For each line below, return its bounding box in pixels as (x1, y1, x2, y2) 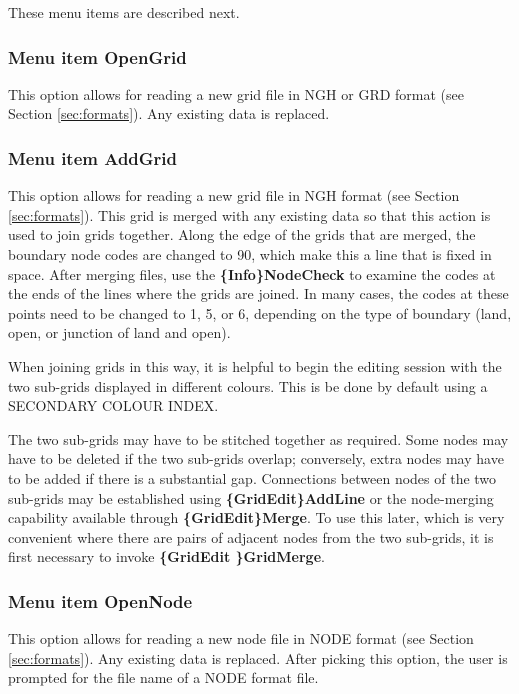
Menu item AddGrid (8, 145, 178, 170)
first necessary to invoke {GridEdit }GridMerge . (8, 546, 325, 567)
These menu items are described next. (8, 2, 240, 22)
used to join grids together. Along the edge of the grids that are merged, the (8, 224, 476, 245)
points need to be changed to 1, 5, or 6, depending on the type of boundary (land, (8, 302, 512, 323)
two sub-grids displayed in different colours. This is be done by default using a (8, 375, 488, 396)
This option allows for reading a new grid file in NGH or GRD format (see (8, 83, 465, 104)
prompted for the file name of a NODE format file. (8, 667, 319, 688)
